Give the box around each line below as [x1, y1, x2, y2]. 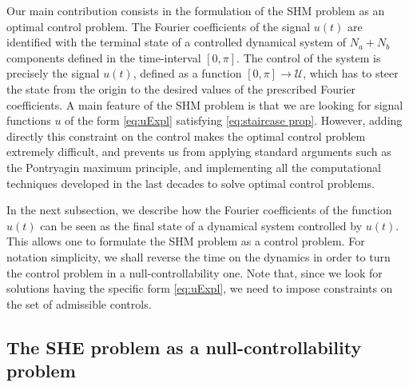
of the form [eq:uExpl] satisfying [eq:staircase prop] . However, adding [65, 112, 403, 129]
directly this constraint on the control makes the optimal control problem [6, 127, 366, 144]
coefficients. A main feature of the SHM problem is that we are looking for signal [6, 96, 403, 113]
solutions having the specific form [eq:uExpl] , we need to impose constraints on [6, 280, 393, 297]
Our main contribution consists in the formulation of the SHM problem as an [6, 2, 385, 18]
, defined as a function [133, 65, 242, 82]
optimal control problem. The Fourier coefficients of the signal [6, 18, 311, 34]
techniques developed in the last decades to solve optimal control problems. [6, 174, 375, 191]
